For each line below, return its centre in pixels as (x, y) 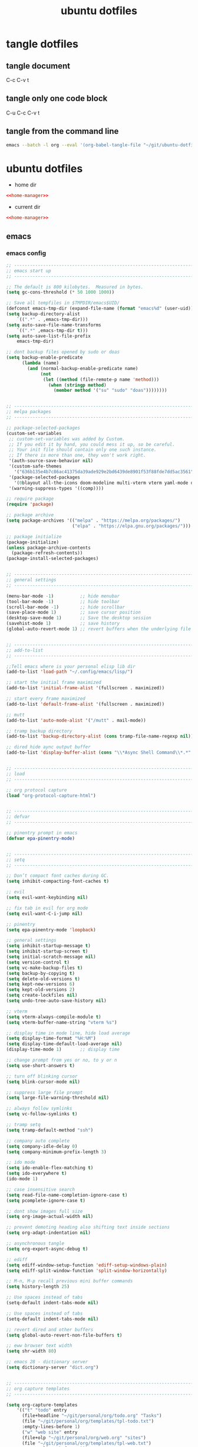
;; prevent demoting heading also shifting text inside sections (88, 1227)
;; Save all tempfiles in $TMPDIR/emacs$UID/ (63, 303)
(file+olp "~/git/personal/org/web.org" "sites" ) (84, 1438)
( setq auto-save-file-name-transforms (54, 325)
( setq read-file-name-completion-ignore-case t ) (67, 1195)
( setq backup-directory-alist (43, 314)
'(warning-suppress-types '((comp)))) (56, 488)
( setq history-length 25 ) (38, 1287)
